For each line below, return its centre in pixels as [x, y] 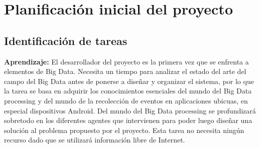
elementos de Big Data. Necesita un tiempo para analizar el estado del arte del [125, 71]
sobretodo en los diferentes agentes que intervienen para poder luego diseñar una [128, 120]
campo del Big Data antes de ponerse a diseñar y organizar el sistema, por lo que [129, 81]
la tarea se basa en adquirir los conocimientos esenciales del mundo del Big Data [128, 91]
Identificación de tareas [66, 40]
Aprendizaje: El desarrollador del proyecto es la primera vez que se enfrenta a [126, 61]
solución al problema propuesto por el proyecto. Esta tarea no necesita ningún [124, 130]
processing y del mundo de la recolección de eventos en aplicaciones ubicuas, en [126, 100]
